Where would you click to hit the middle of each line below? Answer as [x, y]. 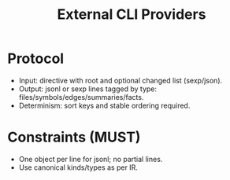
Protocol [36, 59]
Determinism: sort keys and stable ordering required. [104, 105]
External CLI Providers [132, 15]
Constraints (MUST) [74, 137]
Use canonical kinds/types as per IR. [78, 167]
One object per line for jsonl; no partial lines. [91, 159]
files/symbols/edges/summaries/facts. [81, 97]
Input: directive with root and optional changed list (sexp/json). [121, 80]
